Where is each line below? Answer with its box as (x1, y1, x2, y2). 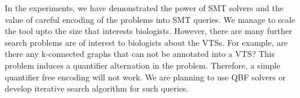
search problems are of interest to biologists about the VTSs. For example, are (5, 36, 288, 48)
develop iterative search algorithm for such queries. (5, 82, 189, 94)
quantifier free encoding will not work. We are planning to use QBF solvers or (5, 70, 286, 83)
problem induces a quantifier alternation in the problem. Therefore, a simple (5, 59, 281, 71)
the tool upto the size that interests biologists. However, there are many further (5, 25, 292, 37)
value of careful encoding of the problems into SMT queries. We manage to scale (5, 13, 295, 25)
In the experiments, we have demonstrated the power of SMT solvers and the (5, 2, 283, 13)
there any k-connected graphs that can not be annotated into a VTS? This (5, 48, 275, 60)
